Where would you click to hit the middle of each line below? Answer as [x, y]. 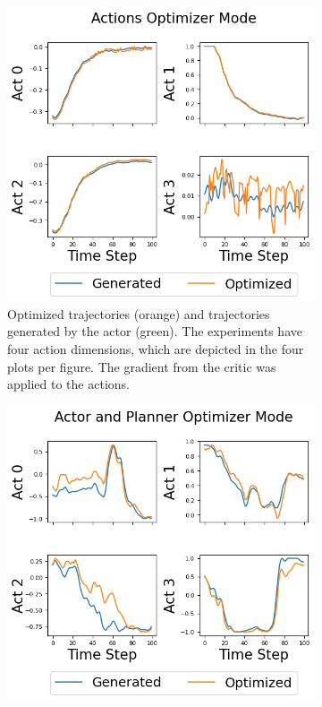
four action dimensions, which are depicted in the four [156, 348]
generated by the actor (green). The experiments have [155, 331]
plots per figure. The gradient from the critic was [142, 366]
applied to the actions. [68, 384]
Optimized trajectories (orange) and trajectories [139, 313]
